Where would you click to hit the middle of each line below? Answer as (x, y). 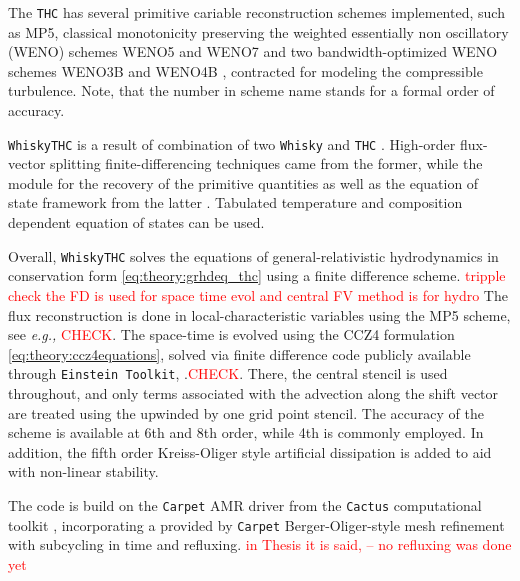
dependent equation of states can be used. (136, 222)
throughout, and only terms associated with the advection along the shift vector (253, 392)
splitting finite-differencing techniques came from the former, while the (266, 163)
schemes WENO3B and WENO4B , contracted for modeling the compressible (245, 70)
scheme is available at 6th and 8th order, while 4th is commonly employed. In (246, 432)
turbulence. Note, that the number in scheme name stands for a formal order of (251, 90)
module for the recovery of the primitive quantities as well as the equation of (243, 182)
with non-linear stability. (83, 471)
